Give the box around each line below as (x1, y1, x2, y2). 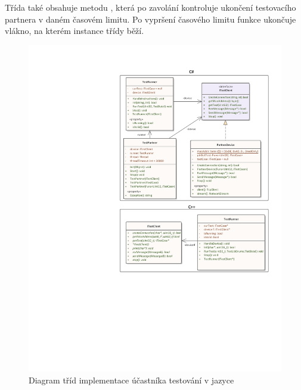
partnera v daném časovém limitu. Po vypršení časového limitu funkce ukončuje (5, 13, 296, 25)
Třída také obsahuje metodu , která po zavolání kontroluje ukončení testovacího (5, 1, 296, 13)
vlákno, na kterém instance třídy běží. (5, 24, 144, 37)
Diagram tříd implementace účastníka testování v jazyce (29, 373, 234, 386)
